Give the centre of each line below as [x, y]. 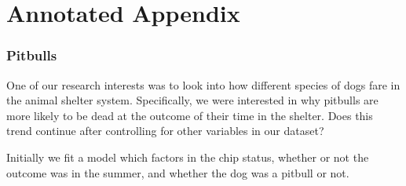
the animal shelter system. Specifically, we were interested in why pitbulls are [192, 100]
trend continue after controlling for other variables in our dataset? [165, 131]
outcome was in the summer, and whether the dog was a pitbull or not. [178, 172]
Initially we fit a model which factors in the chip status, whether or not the [188, 157]
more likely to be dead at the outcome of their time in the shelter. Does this [190, 115]
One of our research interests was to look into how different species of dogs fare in [203, 84]
